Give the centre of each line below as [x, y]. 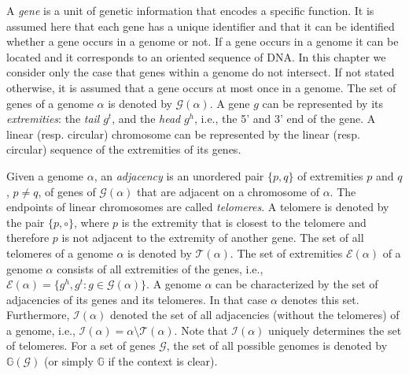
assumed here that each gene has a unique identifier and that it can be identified [201, 26]
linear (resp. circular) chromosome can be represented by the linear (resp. [183, 134]
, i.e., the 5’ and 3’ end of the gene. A [285, 119]
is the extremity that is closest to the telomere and [244, 222]
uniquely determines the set [335, 330]
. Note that [201, 330]
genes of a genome [50, 103]
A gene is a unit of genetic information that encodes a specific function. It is [190, 10]
